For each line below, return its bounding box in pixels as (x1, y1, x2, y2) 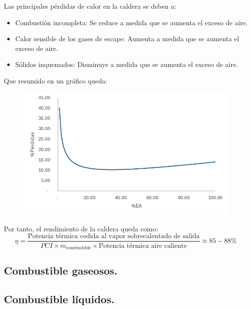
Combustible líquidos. (4, 292, 115, 307)
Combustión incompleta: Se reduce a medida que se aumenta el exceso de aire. (15, 17, 248, 27)
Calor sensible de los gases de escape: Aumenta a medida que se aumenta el (15, 33, 239, 44)
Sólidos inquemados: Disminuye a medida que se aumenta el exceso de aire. (15, 59, 238, 69)
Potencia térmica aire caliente (99, 242, 187, 249)
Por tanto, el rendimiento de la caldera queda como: (4, 223, 158, 233)
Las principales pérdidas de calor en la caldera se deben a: (4, 1, 177, 11)
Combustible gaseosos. (4, 263, 118, 278)
